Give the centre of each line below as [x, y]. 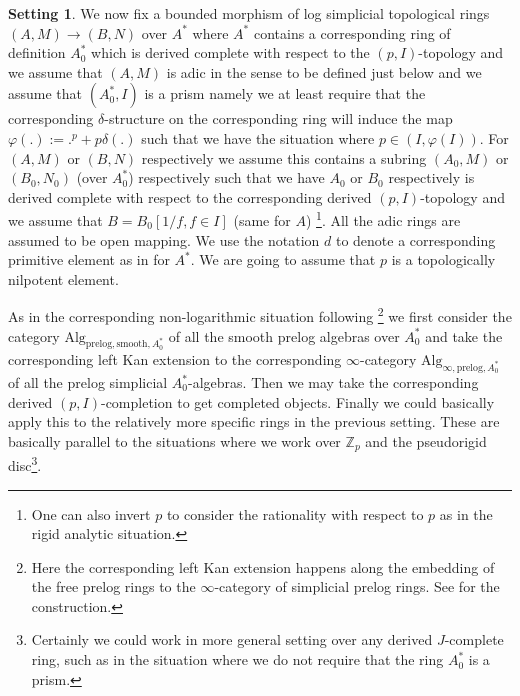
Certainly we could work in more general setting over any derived [232, 639]
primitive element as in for [89, 259]
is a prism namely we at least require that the [285, 93]
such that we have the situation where [258, 137]
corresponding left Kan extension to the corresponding [175, 358]
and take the [464, 335]
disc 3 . [25, 463]
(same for [262, 220]
